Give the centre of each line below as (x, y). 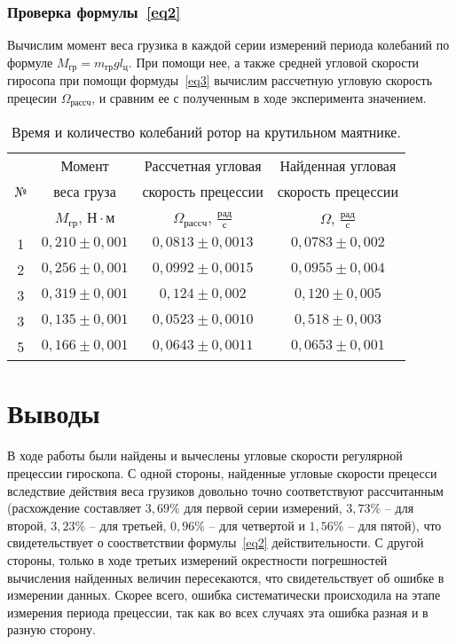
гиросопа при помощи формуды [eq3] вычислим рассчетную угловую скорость (220, 80)
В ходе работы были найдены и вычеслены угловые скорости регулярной (205, 456)
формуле (30, 62)
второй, (27, 525)
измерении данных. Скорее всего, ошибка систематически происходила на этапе (224, 595)
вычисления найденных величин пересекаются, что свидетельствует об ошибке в (226, 577)
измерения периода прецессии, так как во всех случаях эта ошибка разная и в (218, 612)
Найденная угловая (338, 166)
